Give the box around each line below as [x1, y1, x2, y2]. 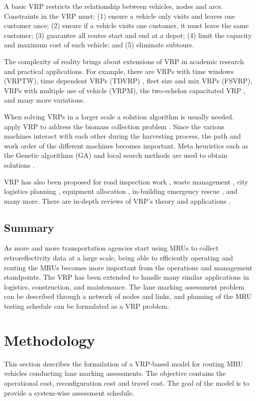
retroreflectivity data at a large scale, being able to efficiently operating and [4, 253, 233, 263]
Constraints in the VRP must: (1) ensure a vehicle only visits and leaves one [4, 10, 235, 21]
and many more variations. [4, 95, 85, 105]
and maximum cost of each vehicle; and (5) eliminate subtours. [4, 39, 194, 50]
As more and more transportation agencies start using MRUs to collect [4, 243, 219, 253]
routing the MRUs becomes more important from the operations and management [4, 262, 253, 272]
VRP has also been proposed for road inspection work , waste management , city [4, 176, 249, 186]
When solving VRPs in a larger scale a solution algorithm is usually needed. [4, 111, 234, 121]
